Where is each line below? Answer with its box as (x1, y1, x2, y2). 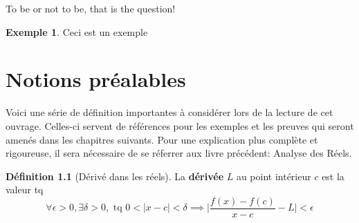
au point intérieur (236, 168, 311, 183)
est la (322, 168, 344, 183)
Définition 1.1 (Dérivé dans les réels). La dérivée (6, 168, 224, 183)
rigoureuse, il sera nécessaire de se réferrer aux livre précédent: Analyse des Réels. (6, 146, 352, 160)
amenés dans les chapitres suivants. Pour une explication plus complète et (6, 132, 318, 146)
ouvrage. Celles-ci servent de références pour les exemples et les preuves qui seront (6, 118, 354, 133)
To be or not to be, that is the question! (6, 1, 176, 15)
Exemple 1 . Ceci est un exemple (6, 24, 148, 39)
